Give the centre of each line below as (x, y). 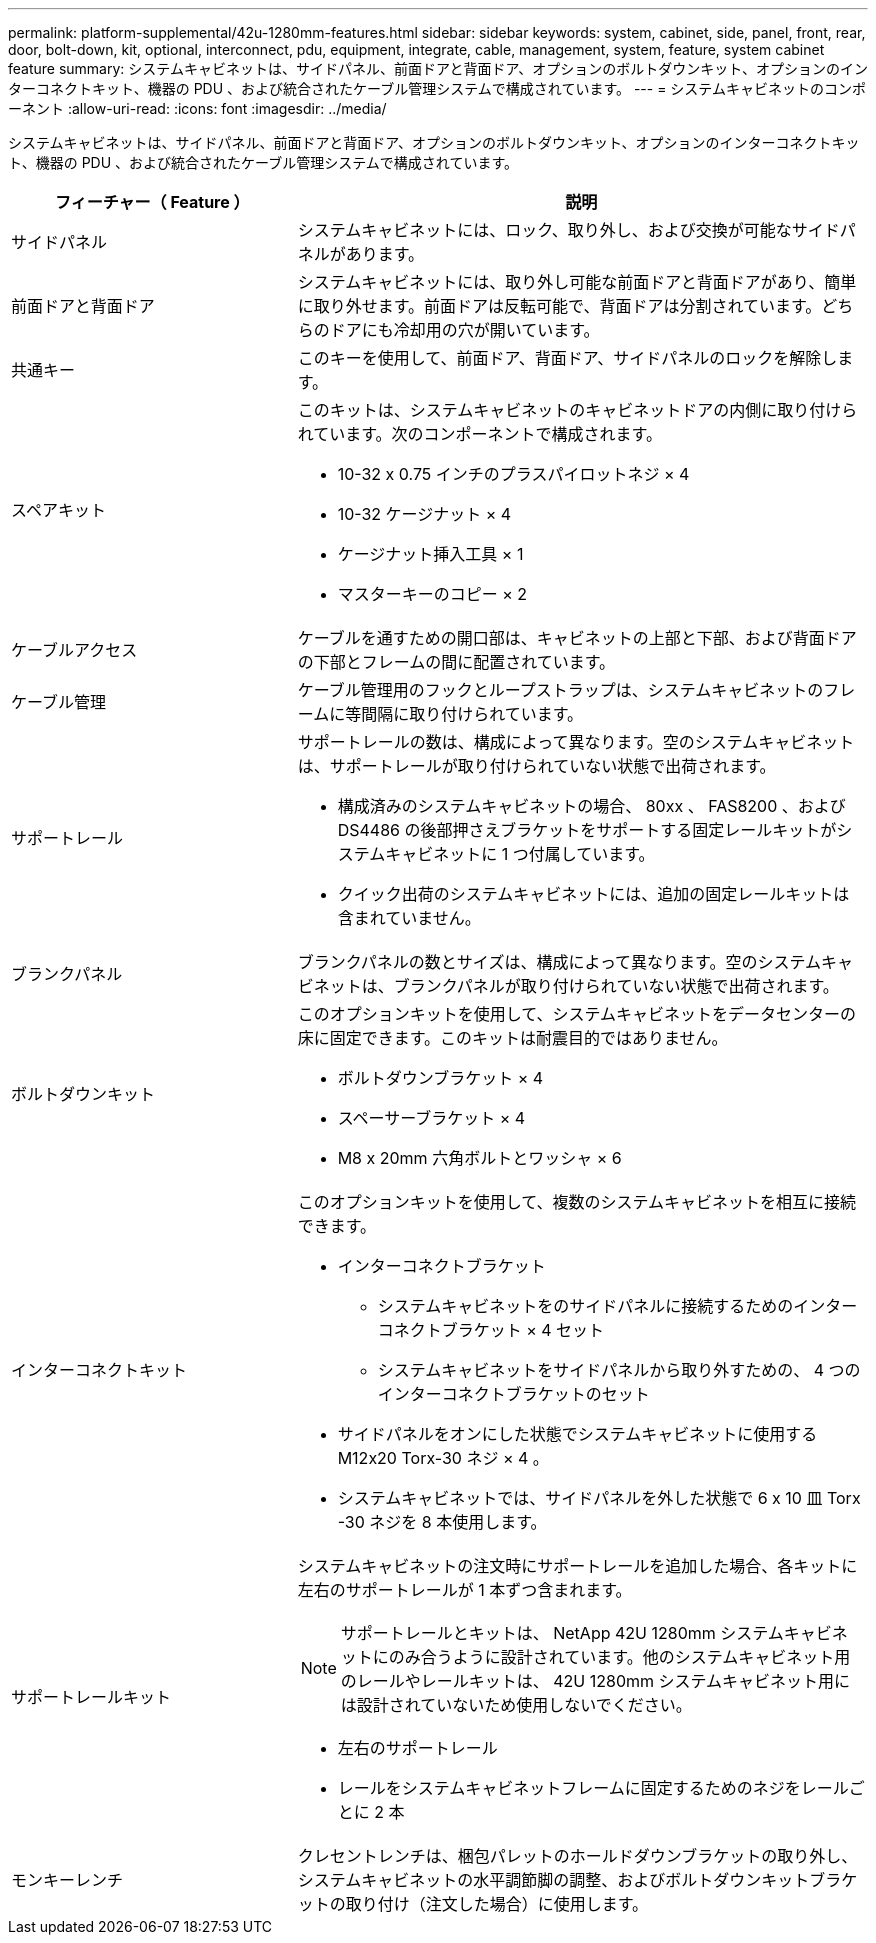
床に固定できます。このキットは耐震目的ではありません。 (512, 1038)
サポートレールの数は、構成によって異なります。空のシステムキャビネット (576, 742)
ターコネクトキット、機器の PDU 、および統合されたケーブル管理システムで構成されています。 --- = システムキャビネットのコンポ (437, 88)
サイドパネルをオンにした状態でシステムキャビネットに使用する (577, 1434)
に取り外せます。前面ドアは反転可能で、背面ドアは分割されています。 (559, 306)
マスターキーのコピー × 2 (432, 594)
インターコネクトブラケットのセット (513, 1394)
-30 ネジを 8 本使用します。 (442, 1522)
